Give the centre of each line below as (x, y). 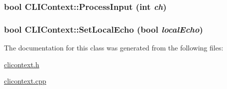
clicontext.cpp (25, 81)
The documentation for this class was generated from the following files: (114, 48)
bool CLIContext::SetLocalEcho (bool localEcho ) (104, 29)
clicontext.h (22, 64)
